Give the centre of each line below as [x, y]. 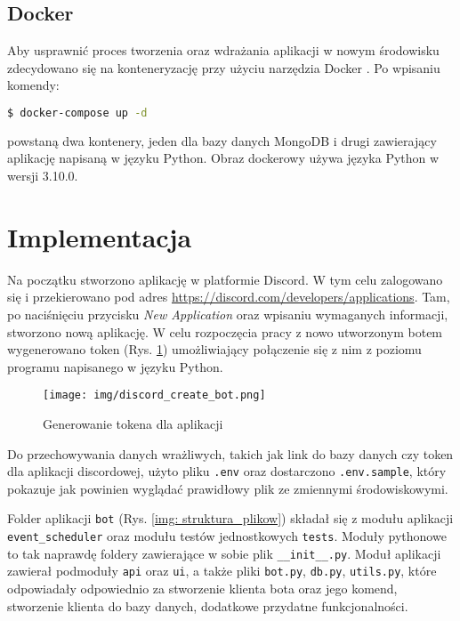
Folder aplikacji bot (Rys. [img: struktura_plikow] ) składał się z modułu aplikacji [230, 518]
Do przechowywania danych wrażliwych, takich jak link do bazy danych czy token [230, 453]
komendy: [33, 85]
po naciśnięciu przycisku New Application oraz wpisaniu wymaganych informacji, [228, 314]
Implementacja [100, 236]
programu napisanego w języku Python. [115, 366]
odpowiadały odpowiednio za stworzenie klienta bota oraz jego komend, [202, 589]
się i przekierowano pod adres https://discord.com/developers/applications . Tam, [229, 297]
